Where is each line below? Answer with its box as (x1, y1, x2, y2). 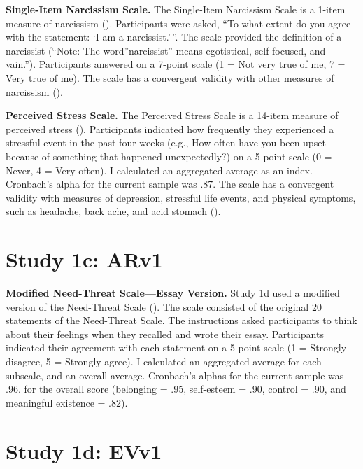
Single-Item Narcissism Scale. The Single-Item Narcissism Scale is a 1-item (6, 2, 346, 16)
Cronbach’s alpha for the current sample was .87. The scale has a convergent (6, 176, 334, 191)
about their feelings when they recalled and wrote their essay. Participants (6, 326, 324, 341)
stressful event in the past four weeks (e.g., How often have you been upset (6, 135, 326, 150)
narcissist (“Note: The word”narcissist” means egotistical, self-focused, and (6, 43, 326, 57)
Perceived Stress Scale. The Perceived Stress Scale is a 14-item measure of (6, 108, 339, 122)
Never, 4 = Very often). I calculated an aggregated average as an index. (6, 162, 313, 177)
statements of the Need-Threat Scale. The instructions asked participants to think (6, 313, 357, 328)
